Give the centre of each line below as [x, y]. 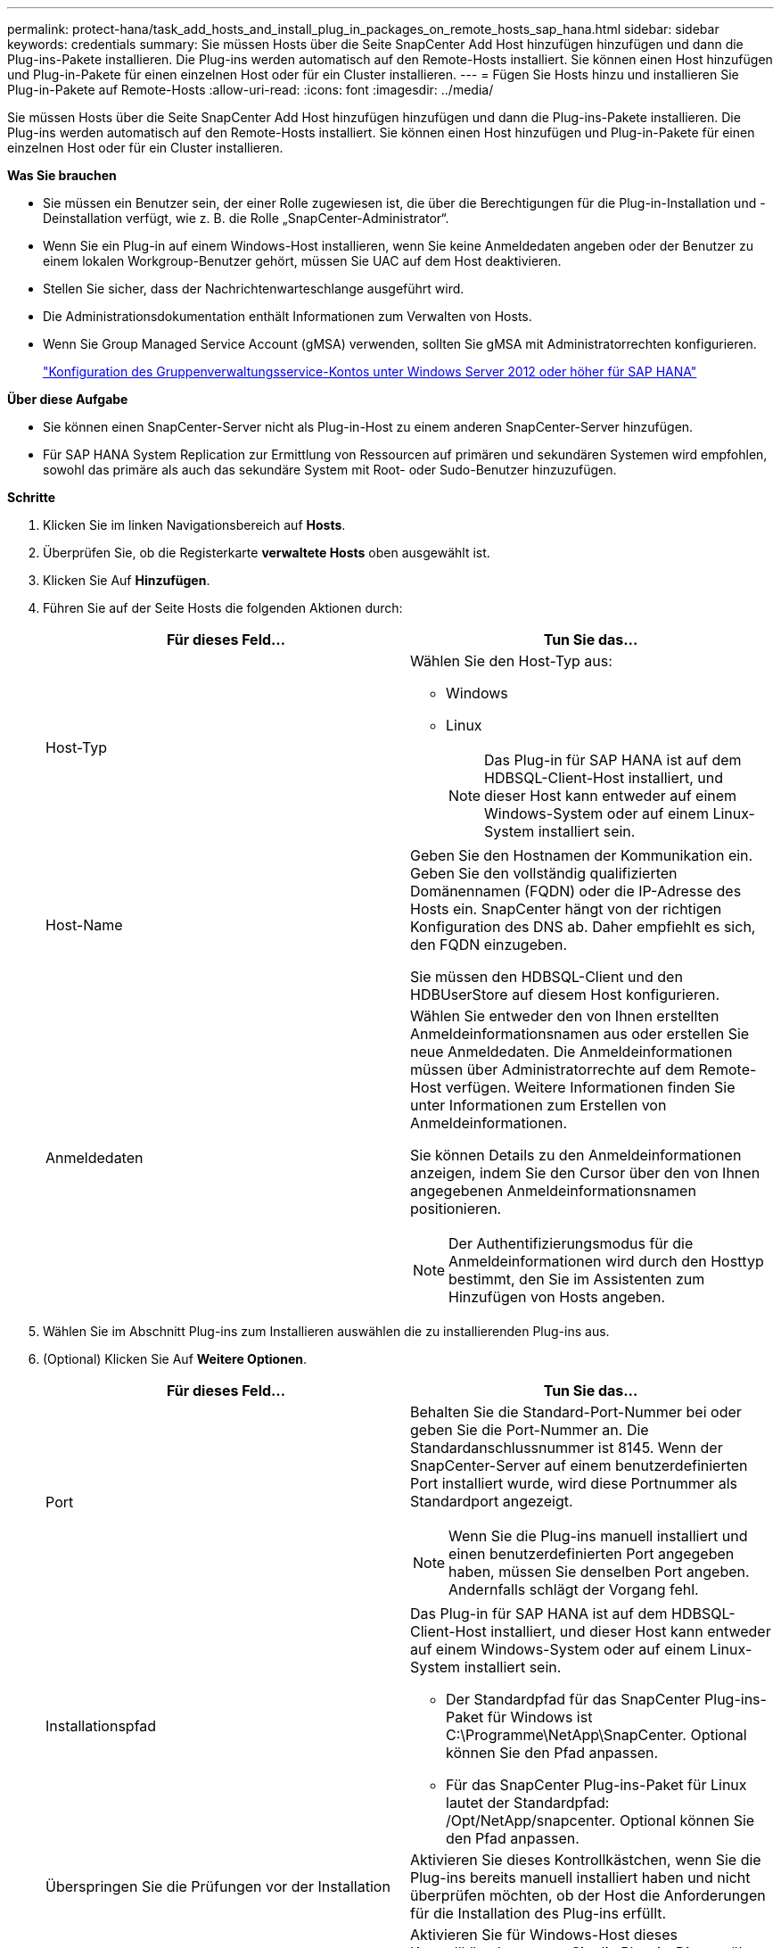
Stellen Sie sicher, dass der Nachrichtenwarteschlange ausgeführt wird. [254, 289]
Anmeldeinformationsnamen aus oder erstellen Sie [580, 1034]
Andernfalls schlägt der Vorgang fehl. [574, 1589]
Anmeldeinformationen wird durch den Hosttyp [606, 1261]
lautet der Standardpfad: [528, 1803]
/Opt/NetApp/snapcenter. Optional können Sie [600, 1820]
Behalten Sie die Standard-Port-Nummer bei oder [576, 1412]
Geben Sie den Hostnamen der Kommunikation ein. [582, 855]
